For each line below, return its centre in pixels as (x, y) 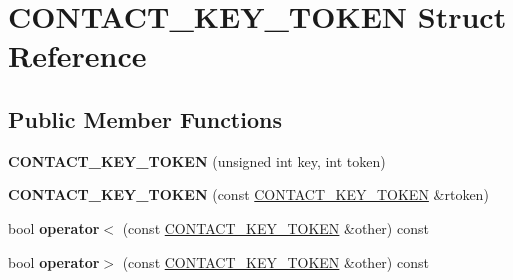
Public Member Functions (145, 118)
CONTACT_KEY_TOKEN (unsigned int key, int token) (197, 160)
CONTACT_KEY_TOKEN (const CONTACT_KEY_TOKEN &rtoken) (248, 194)
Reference (77, 55)
